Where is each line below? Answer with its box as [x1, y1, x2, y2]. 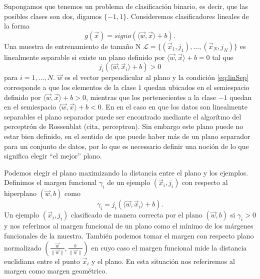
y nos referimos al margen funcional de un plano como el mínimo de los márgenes [4, 220, 253, 231]
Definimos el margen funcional [4, 177, 97, 187]
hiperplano [4, 188, 37, 198]
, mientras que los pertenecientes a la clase [85, 91, 216, 102]
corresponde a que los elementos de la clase [4, 81, 136, 92]
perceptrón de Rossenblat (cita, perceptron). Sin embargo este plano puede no [4, 121, 243, 131]
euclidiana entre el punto [4, 255, 80, 266]
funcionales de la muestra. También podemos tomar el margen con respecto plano [4, 230, 254, 240]
